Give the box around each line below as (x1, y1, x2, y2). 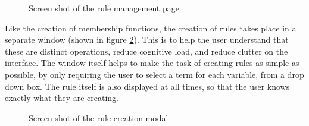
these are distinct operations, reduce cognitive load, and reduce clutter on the (5, 45, 288, 57)
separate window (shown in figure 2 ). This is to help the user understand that (5, 33, 289, 46)
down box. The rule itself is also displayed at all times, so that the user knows (5, 80, 290, 92)
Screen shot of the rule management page (29, 2, 179, 14)
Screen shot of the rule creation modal (29, 111, 168, 124)
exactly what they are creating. (5, 92, 119, 104)
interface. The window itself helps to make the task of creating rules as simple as (5, 56, 299, 69)
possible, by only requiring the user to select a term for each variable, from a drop (5, 68, 304, 80)
